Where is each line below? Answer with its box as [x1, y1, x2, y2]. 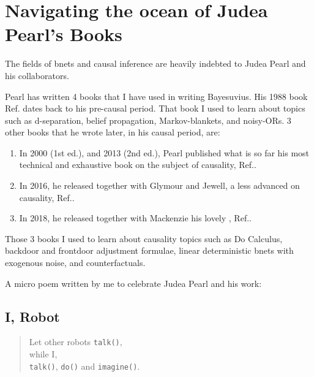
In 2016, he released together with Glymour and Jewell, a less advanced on [19, 179, 300, 192]
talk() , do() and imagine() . [29, 359, 140, 372]
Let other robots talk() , [29, 335, 122, 348]
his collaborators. [5, 69, 69, 82]
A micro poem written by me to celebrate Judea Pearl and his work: [5, 276, 262, 289]
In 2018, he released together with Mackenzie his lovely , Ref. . [19, 211, 252, 224]
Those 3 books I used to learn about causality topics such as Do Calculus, [5, 232, 283, 245]
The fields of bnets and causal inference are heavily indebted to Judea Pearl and [5, 57, 306, 70]
